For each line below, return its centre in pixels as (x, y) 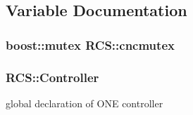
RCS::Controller (52, 77)
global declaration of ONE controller (85, 103)
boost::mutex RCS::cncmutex (90, 45)
